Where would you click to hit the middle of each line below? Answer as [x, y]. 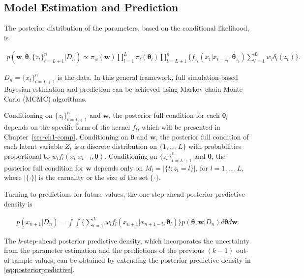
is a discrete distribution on [115, 146]
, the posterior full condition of [202, 136]
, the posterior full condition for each [164, 115]
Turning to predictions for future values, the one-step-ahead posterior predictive [124, 193]
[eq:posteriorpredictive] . [39, 269]
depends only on [118, 167]
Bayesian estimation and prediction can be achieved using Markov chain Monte [123, 89]
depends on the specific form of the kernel [67, 127]
